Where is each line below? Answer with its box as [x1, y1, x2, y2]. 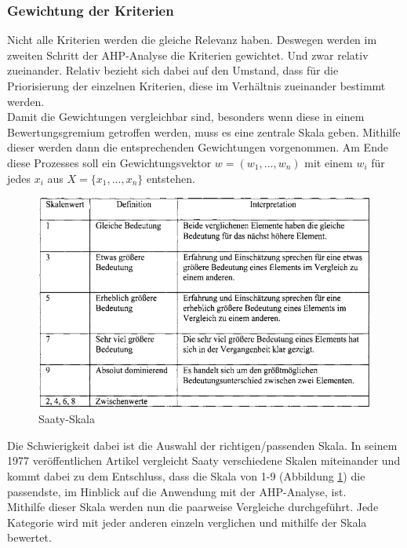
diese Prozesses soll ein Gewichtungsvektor [7, 154, 212, 170]
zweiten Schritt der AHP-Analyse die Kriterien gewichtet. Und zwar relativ [7, 46, 369, 63]
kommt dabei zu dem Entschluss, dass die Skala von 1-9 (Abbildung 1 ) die [7, 467, 365, 484]
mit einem [304, 154, 353, 170]
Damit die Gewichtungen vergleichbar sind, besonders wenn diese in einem [7, 108, 365, 125]
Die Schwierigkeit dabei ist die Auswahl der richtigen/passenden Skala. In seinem [7, 437, 398, 453]
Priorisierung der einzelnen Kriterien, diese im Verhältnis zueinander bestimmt [7, 78, 386, 93]
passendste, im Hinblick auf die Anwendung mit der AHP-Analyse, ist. [7, 483, 347, 499]
